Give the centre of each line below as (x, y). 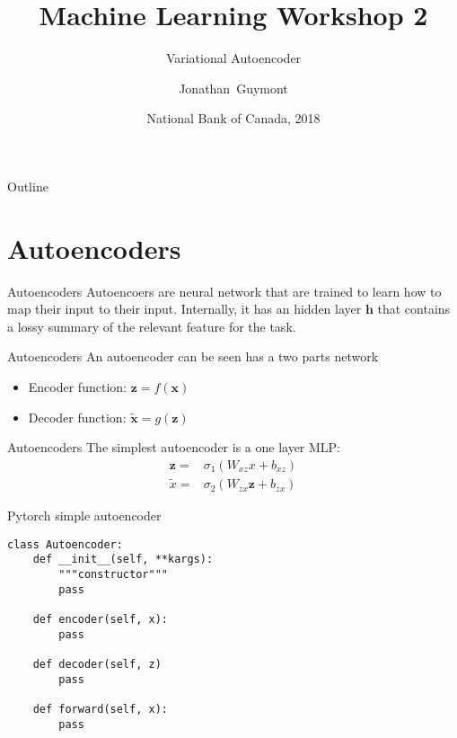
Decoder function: (77, 417)
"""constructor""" (113, 574)
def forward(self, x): (100, 709)
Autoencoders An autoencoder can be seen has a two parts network (193, 356)
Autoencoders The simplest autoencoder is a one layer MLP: (174, 447)
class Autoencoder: (65, 544)
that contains (414, 309)
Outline (28, 186)
